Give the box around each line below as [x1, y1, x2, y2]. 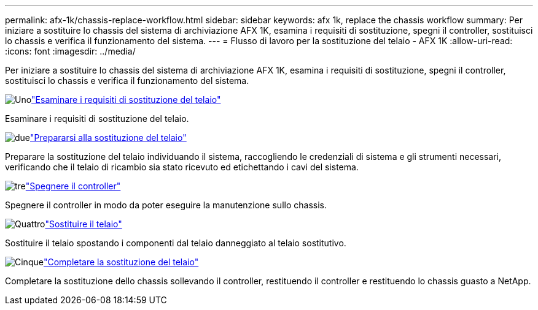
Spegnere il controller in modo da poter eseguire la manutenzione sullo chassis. [5, 200, 327, 210]
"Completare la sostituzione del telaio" [43, 257, 199, 267]
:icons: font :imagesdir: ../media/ [5, 46, 136, 56]
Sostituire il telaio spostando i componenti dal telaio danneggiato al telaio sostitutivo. [5, 238, 346, 248]
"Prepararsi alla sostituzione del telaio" [30, 132, 187, 143]
